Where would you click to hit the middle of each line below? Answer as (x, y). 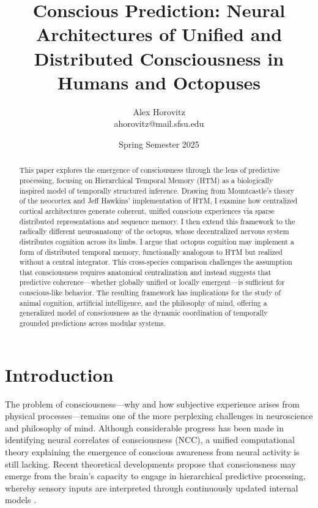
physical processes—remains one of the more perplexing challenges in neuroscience (159, 416)
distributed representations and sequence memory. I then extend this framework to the (157, 221)
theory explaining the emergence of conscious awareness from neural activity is (152, 452)
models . (21, 500)
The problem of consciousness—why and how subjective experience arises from (152, 404)
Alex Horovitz (159, 111)
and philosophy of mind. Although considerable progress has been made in (144, 427)
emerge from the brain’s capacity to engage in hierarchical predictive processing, (155, 476)
